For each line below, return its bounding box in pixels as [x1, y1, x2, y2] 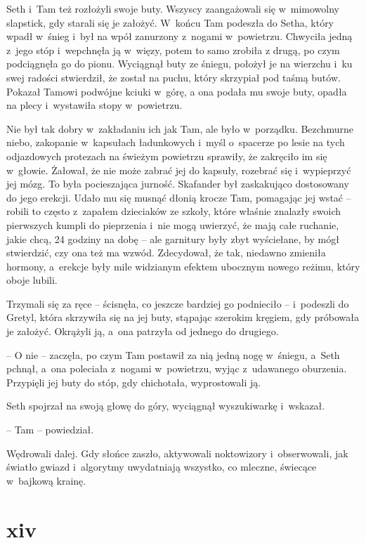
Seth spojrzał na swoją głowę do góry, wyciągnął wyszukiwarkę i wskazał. [6, 398, 325, 413]
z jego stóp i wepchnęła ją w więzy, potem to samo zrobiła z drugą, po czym [6, 42, 340, 57]
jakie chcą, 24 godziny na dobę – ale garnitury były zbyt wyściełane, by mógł [6, 231, 339, 246]
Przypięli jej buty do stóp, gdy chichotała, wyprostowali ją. [6, 374, 261, 389]
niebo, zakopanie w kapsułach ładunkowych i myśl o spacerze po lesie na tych [6, 135, 345, 150]
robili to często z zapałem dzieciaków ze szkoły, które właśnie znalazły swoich [6, 204, 341, 218]
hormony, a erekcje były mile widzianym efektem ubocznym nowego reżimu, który [6, 259, 360, 273]
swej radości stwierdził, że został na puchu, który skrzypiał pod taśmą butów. [6, 70, 341, 84]
